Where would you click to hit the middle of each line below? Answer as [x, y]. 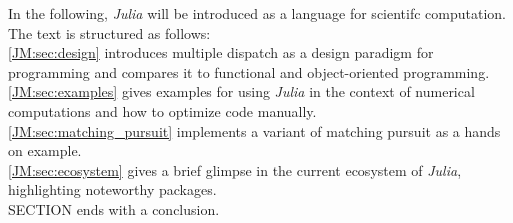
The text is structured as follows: [109, 32]
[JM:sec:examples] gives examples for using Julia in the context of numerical [241, 91]
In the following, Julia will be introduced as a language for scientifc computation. [257, 13]
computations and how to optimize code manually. [162, 110]
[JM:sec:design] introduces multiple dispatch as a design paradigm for [221, 52]
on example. [45, 150]
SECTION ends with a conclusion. [114, 208]
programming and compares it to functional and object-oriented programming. [249, 71]
